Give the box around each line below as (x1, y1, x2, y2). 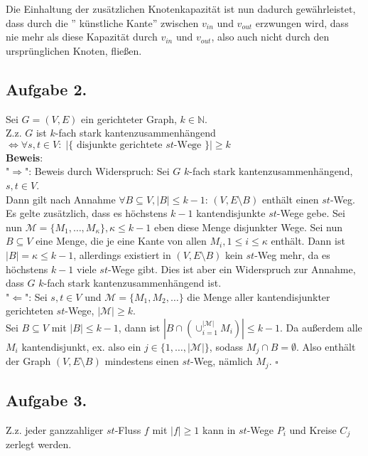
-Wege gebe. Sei (276, 206, 345, 221)
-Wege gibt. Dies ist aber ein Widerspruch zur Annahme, (107, 261, 356, 276)
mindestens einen (104, 354, 179, 368)
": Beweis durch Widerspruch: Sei (24, 164, 170, 179)
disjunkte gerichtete (76, 139, 163, 150)
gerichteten (6, 303, 53, 318)
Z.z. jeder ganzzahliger (6, 423, 104, 437)
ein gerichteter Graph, (81, 111, 177, 126)
